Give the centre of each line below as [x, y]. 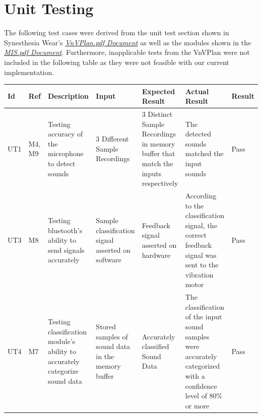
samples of [112, 336]
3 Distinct [157, 114]
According [201, 196]
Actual [197, 91]
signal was [201, 255]
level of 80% [204, 396]
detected [198, 134]
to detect [62, 163]
